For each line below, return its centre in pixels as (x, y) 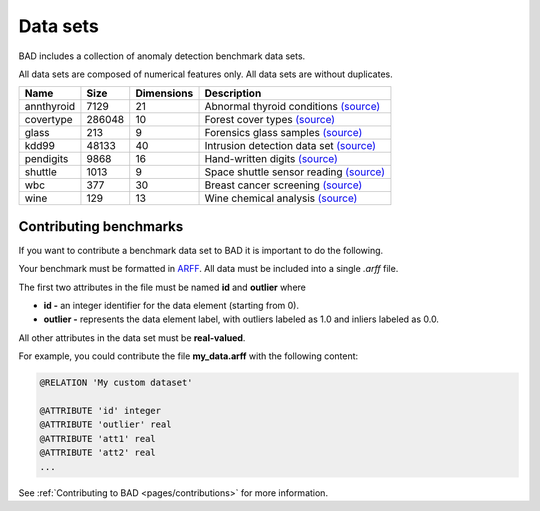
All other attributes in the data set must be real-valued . (132, 337)
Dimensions (164, 93)
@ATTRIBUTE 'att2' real (98, 453)
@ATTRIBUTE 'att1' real (98, 438)
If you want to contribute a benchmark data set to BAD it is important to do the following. (201, 250)
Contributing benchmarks (101, 226)
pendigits (46, 159)
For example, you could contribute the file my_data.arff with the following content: (188, 356)
